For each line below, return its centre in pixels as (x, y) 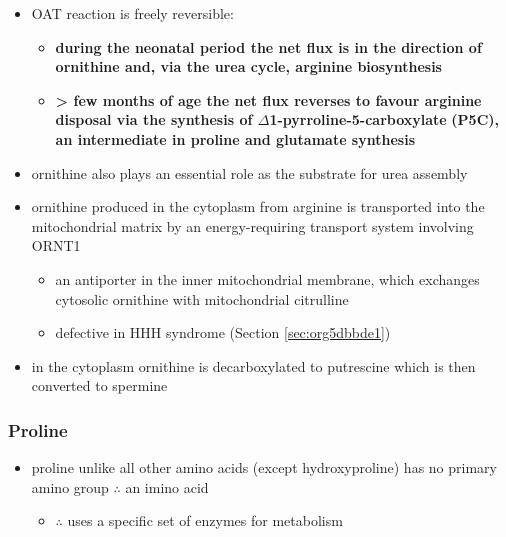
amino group (70, 486)
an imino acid (167, 486)
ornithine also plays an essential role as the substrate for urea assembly (249, 172)
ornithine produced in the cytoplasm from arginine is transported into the (258, 206)
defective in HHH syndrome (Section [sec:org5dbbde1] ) (223, 332)
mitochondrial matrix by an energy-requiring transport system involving (252, 225)
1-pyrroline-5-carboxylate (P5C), (384, 119)
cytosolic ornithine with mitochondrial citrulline (202, 298)
